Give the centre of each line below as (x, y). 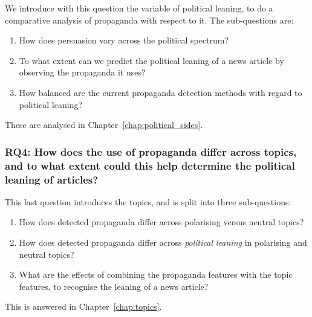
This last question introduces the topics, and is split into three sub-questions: (148, 201)
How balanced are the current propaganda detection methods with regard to (161, 92)
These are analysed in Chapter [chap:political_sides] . (104, 125)
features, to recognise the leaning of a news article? (114, 286)
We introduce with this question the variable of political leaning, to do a (139, 8)
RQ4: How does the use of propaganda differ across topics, (151, 151)
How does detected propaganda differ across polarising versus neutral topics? (161, 222)
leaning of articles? (52, 179)
